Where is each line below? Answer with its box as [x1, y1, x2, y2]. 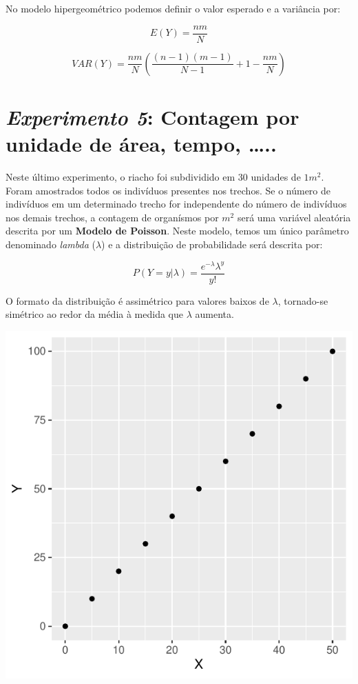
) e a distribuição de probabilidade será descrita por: [101, 237, 323, 251]
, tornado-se [277, 293, 328, 308]
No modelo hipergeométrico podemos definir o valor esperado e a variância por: [6, 1, 341, 15]
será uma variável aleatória [237, 210, 351, 224]
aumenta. [195, 307, 234, 321]
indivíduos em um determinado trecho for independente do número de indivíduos [6, 197, 347, 211]
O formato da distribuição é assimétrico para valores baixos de [6, 293, 269, 308]
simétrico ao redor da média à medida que [6, 307, 184, 321]
